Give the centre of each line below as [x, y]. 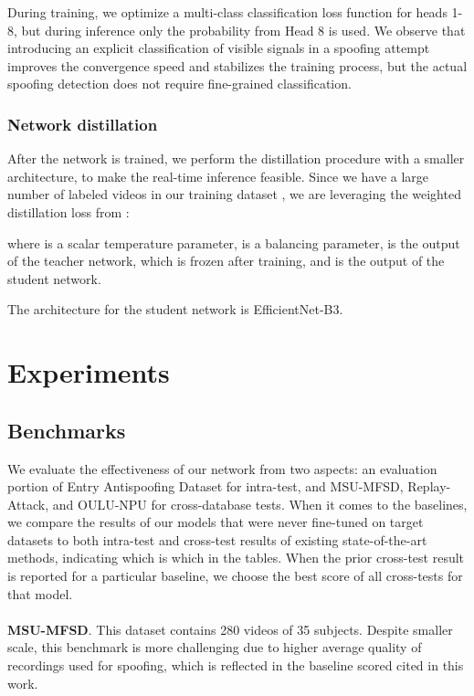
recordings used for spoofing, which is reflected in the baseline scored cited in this [236, 665]
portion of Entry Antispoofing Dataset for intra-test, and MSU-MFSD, [205, 486]
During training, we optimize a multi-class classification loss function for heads [227, 12]
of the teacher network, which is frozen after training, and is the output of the [226, 261]
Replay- [429, 486]
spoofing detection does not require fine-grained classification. [179, 84]
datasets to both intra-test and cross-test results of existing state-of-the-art [217, 539]
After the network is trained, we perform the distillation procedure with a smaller [236, 158]
